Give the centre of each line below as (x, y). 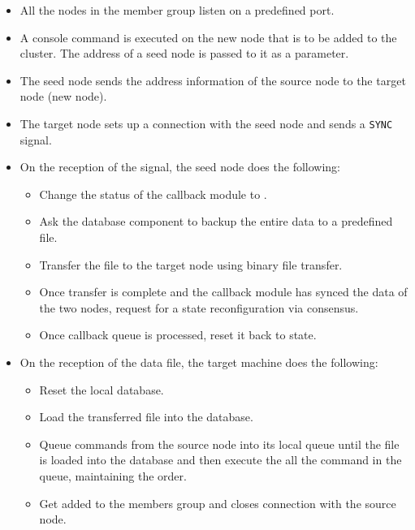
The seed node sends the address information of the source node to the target (213, 80)
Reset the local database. (102, 389)
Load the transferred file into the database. (146, 417)
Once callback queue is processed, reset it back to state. (178, 335)
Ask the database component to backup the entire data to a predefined (216, 221)
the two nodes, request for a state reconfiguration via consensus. (199, 307)
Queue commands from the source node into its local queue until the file (219, 444)
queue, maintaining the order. (113, 475)
